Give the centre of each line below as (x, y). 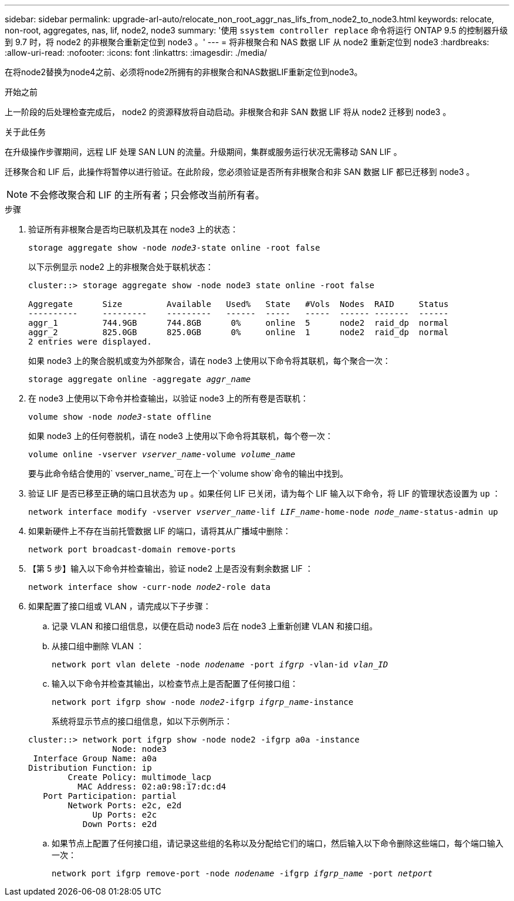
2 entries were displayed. (90, 342)
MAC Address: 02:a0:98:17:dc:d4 (152, 787)
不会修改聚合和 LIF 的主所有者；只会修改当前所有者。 (147, 195)
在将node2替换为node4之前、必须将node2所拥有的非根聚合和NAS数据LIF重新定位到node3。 (184, 72)
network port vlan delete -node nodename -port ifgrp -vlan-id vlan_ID (220, 664)
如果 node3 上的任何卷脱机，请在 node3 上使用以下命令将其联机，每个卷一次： (181, 436)
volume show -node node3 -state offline (120, 417)
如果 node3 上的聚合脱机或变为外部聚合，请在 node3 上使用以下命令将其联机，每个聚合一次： (209, 361)
